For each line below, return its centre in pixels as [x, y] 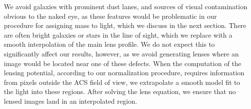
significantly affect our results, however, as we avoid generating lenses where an [121, 53]
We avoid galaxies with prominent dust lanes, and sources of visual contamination [126, 6]
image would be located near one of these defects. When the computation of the [123, 63]
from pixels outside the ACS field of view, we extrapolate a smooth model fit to [122, 82]
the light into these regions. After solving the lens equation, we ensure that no [120, 91]
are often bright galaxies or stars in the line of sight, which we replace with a [118, 34]
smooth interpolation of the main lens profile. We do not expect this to [110, 44]
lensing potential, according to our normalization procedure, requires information [124, 73]
